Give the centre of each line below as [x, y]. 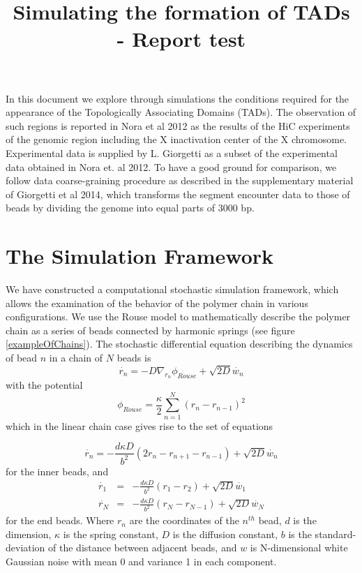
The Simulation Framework [139, 256]
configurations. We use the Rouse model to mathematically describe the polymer [178, 317]
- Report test [181, 39]
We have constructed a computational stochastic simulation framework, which [172, 289]
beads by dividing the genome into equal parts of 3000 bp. [130, 208]
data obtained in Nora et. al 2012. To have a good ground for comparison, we [171, 166]
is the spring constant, [111, 534]
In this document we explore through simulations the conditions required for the [178, 98]
